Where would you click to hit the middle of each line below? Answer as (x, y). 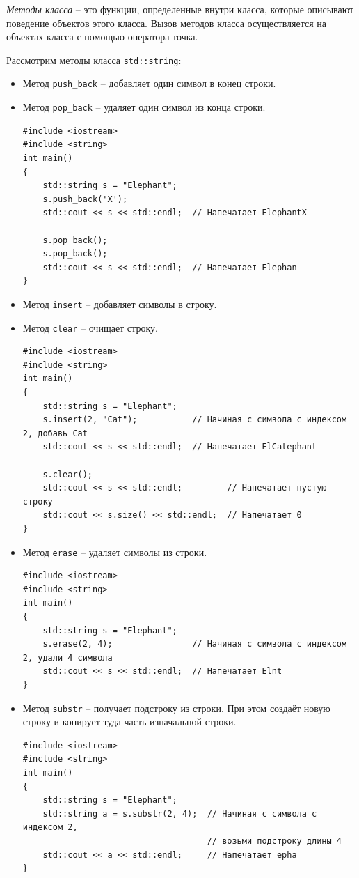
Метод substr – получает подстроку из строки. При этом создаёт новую (176, 708)
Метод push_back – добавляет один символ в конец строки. (149, 83)
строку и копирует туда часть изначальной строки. (129, 722)
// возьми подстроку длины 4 (274, 841)
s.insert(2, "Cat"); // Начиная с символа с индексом (195, 420)
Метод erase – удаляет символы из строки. (115, 552)
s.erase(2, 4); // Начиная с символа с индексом (195, 644)
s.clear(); (68, 474)
